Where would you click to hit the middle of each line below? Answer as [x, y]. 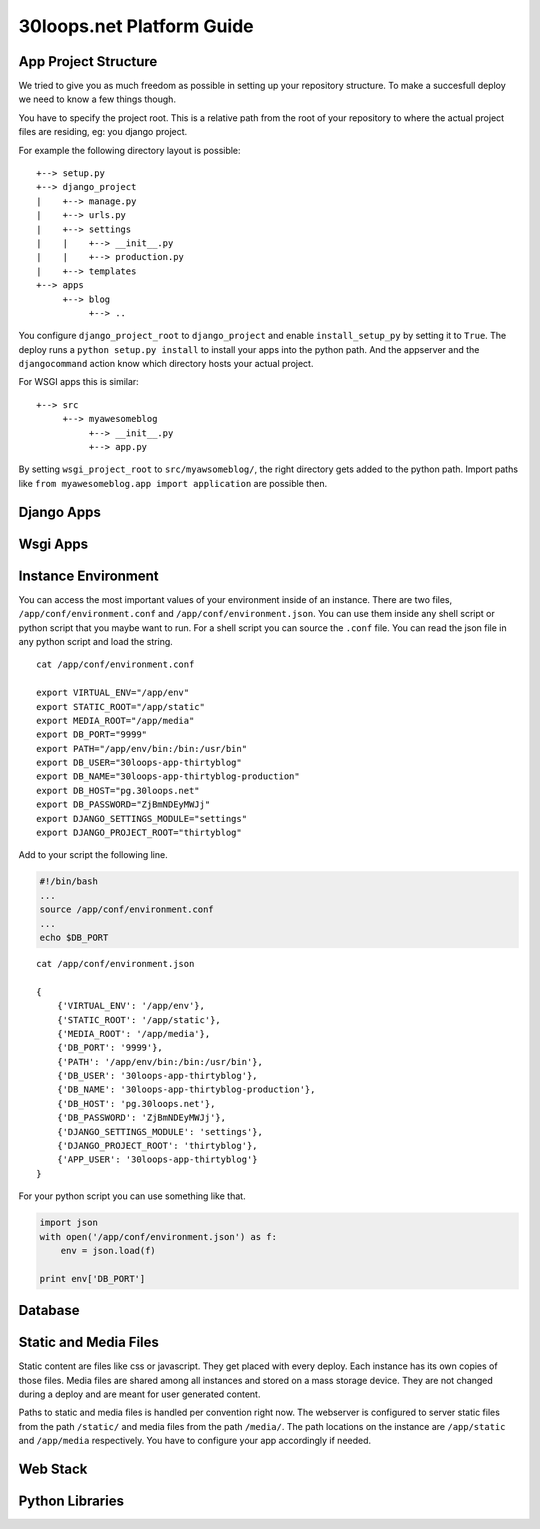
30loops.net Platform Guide [136, 26]
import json [69, 1223]
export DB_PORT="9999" [92, 734]
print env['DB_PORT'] [92, 1278]
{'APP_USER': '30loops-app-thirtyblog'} [157, 1159]
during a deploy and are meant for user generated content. [139, 1394]
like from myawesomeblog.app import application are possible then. [173, 483]
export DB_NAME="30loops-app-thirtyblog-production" [168, 776]
